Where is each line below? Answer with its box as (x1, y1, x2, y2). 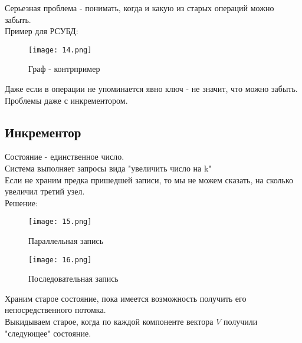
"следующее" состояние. (5, 326, 91, 339)
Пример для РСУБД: (5, 25, 78, 37)
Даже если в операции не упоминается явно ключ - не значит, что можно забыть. (5, 83, 298, 95)
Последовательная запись (28, 272, 119, 285)
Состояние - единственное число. (5, 150, 124, 163)
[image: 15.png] (28, 217, 92, 226)
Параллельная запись (28, 235, 104, 247)
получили (224, 315, 258, 328)
